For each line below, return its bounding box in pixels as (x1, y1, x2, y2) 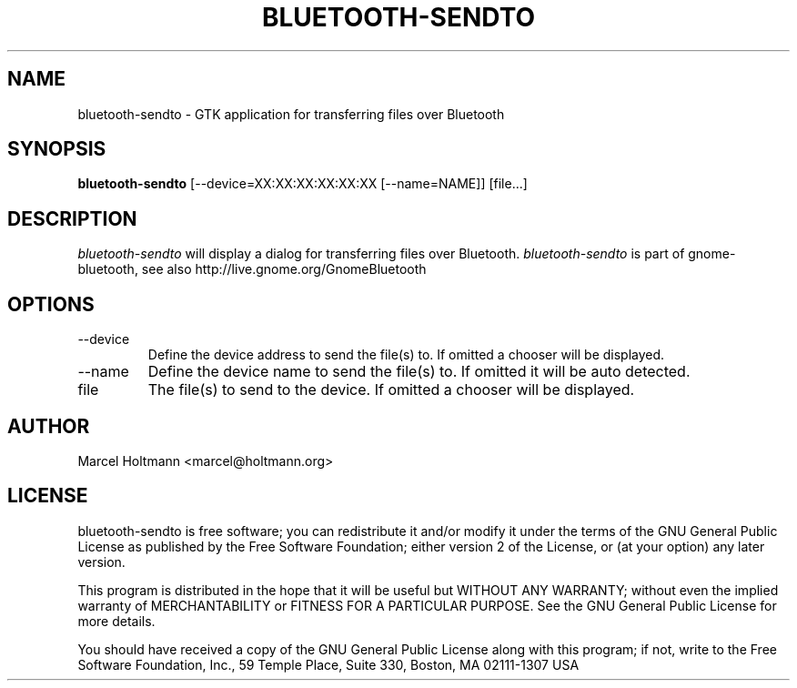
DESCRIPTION (7, 207, 137, 230)
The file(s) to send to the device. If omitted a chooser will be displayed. (147, 380, 635, 400)
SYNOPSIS (7, 137, 106, 161)
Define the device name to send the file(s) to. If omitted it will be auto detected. (147, 362, 691, 381)
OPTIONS (7, 292, 95, 316)
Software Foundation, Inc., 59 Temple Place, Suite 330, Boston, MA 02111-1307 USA (77, 656, 580, 673)
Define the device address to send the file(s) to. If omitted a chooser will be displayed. (147, 347, 665, 363)
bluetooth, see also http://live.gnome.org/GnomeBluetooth (77, 261, 427, 278)
